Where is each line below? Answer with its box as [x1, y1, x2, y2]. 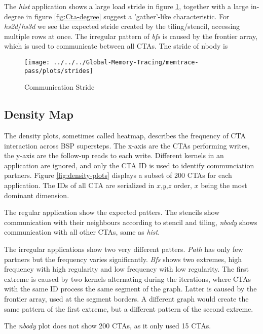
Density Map [4, 106, 73, 122]
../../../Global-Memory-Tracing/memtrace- [53, 58, 199, 66]
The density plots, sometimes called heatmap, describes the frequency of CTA [4, 130, 246, 141]
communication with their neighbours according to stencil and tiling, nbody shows [4, 216, 257, 227]
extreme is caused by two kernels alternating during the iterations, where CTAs [4, 273, 251, 284]
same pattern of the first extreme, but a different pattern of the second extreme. [4, 303, 253, 314]
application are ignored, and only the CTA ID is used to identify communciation [4, 160, 254, 170]
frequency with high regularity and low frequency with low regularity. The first [4, 264, 249, 274]
